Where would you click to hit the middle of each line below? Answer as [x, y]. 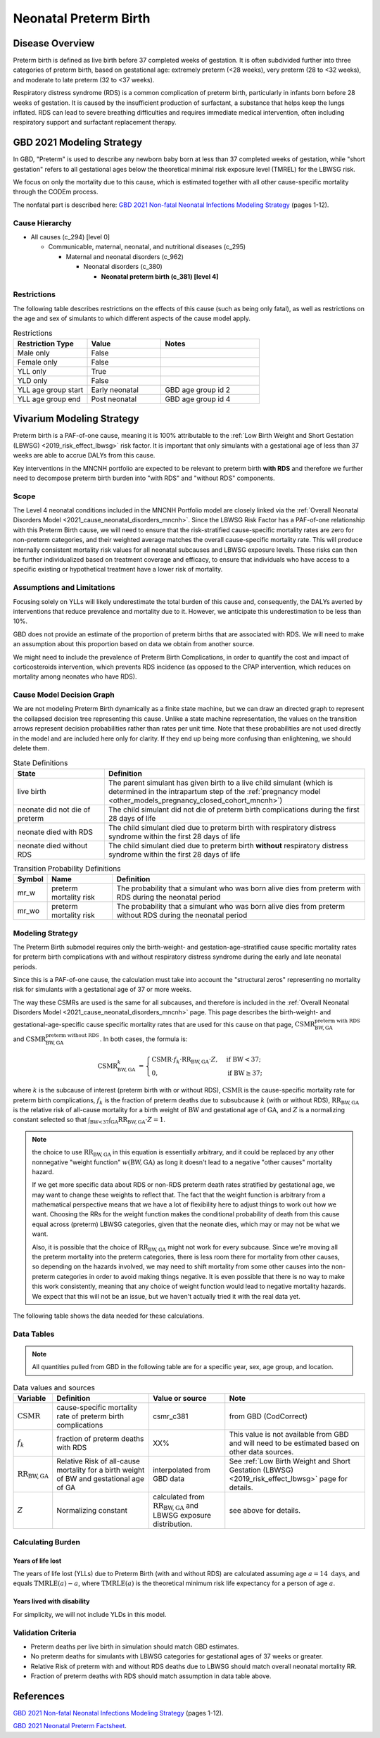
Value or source [179, 1399]
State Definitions [40, 762]
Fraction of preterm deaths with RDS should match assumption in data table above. [151, 1676]
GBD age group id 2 [198, 389]
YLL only [32, 371]
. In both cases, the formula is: [144, 1039]
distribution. [172, 1524]
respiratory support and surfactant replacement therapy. [95, 122]
